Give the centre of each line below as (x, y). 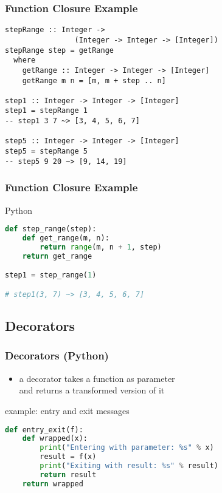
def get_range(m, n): (66, 238)
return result (68, 474)
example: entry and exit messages (67, 410)
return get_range (57, 256)
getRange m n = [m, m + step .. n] (94, 80)
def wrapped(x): (55, 439)
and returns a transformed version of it (92, 390)
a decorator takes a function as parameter (97, 378)
